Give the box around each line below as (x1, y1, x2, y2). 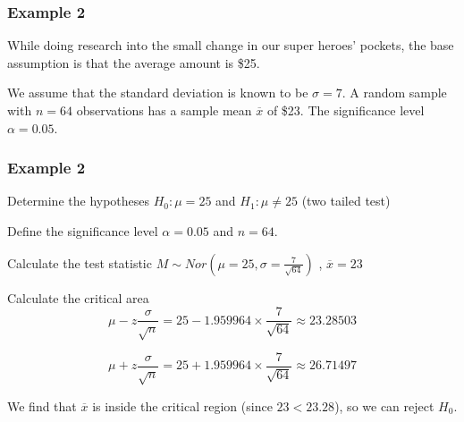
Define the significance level (7, 222, 158, 240)
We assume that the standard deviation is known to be (7, 83, 308, 102)
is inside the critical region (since (92, 396, 273, 415)
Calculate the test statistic (7, 253, 152, 272)
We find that (7, 396, 77, 415)
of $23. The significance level (266, 101, 425, 119)
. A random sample (342, 83, 447, 102)
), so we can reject (334, 396, 434, 415)
